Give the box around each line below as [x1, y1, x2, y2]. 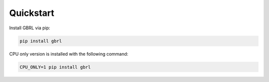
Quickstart [9, 7, 55, 18]
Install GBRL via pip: [9, 25, 50, 31]
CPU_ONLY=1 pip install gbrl [19, 64, 91, 70]
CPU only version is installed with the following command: [9, 51, 129, 57]
